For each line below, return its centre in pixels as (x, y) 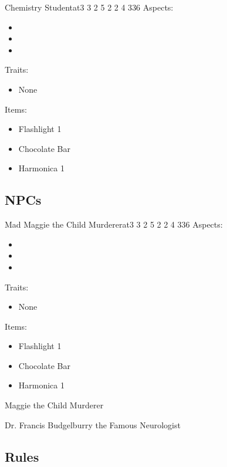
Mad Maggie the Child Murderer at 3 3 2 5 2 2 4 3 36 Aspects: (114, 224)
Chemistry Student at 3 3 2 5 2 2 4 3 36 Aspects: (89, 7)
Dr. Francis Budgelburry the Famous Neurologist (93, 424)
